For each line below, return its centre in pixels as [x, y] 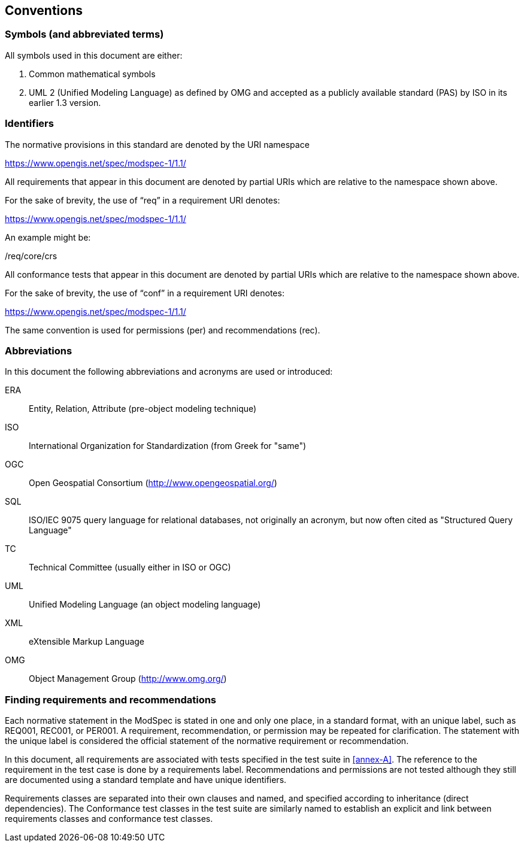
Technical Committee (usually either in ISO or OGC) [130, 567]
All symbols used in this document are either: [94, 55]
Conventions [44, 10]
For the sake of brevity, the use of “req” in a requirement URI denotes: [143, 200]
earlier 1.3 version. [65, 102]
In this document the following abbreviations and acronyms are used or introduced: [169, 372]
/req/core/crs [31, 256]
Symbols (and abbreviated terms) [84, 34]
